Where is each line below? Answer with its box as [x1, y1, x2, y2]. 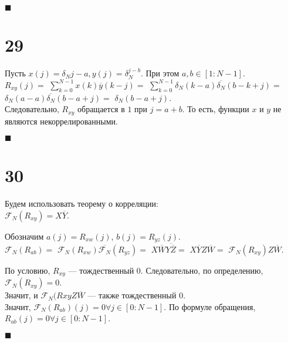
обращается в [77, 103, 125, 115]
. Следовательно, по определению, [140, 264, 263, 276]
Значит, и [5, 289, 38, 301]
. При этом [140, 67, 179, 79]
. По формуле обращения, [164, 300, 256, 312]
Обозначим [5, 230, 44, 242]
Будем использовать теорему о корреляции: [5, 197, 158, 210]
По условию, [5, 264, 50, 276]
